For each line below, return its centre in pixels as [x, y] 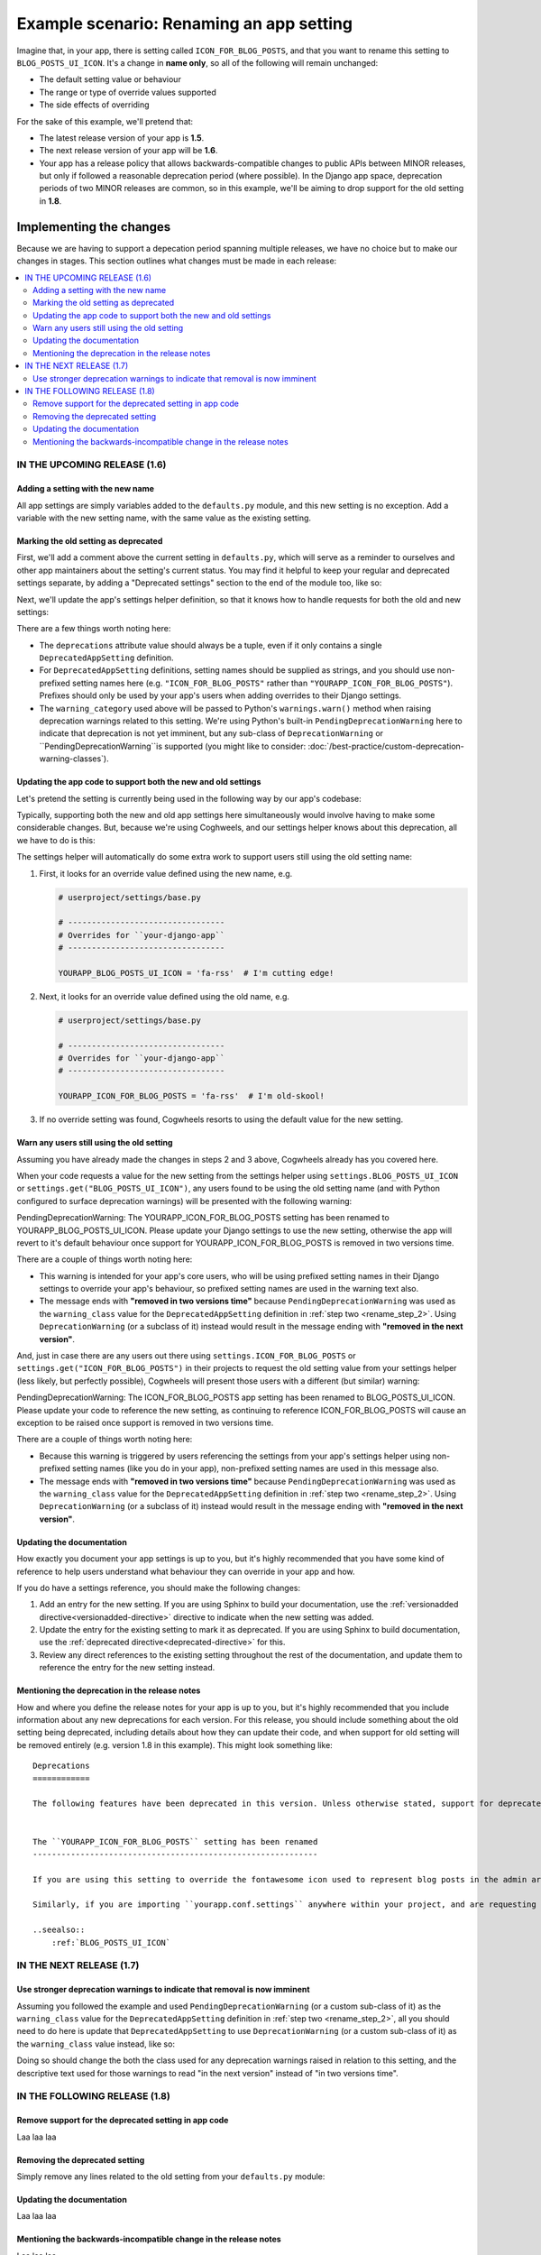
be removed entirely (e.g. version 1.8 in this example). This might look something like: [174, 1744]
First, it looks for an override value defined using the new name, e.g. [166, 873]
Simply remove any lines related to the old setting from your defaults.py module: [171, 2176]
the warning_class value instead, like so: [96, 2044]
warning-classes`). [74, 759]
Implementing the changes [94, 227]
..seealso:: [59, 1930]
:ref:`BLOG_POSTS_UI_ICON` [111, 1942]
